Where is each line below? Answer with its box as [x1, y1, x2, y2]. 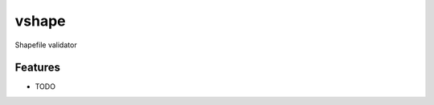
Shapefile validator [14, 40, 77, 50]
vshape [14, 12, 66, 30]
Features [14, 61, 60, 75]
